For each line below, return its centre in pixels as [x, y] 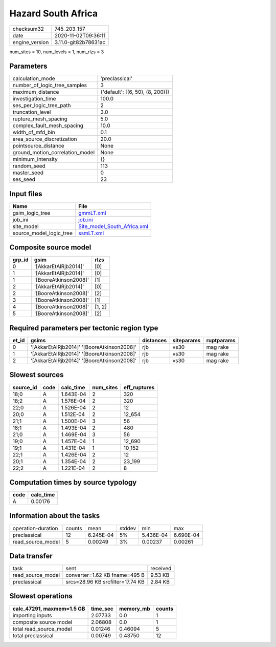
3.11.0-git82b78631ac [80, 42]
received [161, 569]
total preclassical [33, 635]
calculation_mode [34, 78]
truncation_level [32, 112]
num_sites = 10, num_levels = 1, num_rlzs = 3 [57, 52]
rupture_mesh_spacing [40, 119]
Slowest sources [37, 375]
